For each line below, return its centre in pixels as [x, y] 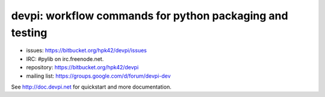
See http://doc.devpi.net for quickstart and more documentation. [91, 87]
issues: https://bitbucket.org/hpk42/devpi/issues [86, 51]
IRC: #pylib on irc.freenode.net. [65, 59]
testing [29, 33]
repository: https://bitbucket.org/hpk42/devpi [82, 67]
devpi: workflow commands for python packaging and [150, 16]
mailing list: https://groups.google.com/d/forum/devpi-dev [98, 76]
